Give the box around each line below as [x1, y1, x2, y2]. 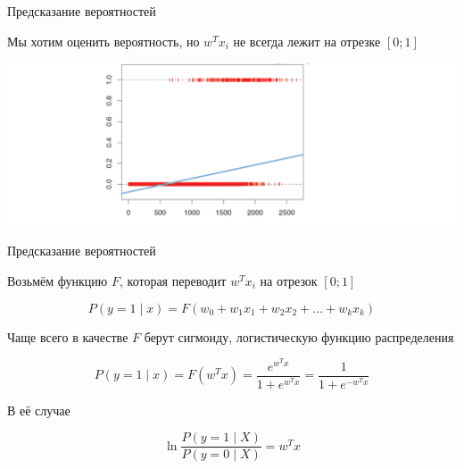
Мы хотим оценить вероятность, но [7, 31, 200, 50]
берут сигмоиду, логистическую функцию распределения [144, 327, 454, 346]
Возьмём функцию [7, 271, 108, 289]
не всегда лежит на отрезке [233, 31, 381, 50]
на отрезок [260, 271, 318, 289]
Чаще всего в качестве [7, 327, 128, 346]
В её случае [7, 400, 70, 419]
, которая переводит [120, 271, 227, 289]
